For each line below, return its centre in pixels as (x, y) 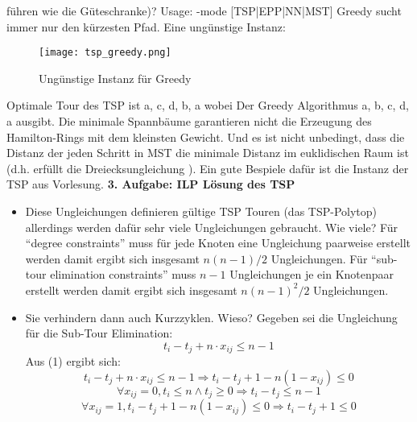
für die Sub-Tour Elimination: (99, 333)
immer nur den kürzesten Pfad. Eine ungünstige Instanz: (146, 26)
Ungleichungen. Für (319, 258)
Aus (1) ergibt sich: (73, 361)
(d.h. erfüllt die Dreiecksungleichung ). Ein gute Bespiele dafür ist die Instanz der (208, 168)
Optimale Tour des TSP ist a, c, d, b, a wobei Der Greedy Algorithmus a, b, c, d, (208, 105)
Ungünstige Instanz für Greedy (115, 78)
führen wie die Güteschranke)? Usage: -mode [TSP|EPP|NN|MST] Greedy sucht (204, 10)
